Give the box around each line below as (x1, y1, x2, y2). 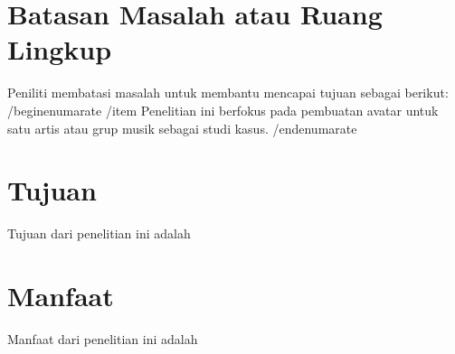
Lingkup (7, 31, 112, 68)
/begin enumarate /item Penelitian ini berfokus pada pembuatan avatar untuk (7, 100, 439, 119)
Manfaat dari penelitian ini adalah (7, 329, 198, 348)
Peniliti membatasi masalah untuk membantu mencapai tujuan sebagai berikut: (7, 83, 449, 102)
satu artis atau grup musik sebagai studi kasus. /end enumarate (7, 118, 357, 137)
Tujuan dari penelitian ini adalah (7, 224, 191, 243)
